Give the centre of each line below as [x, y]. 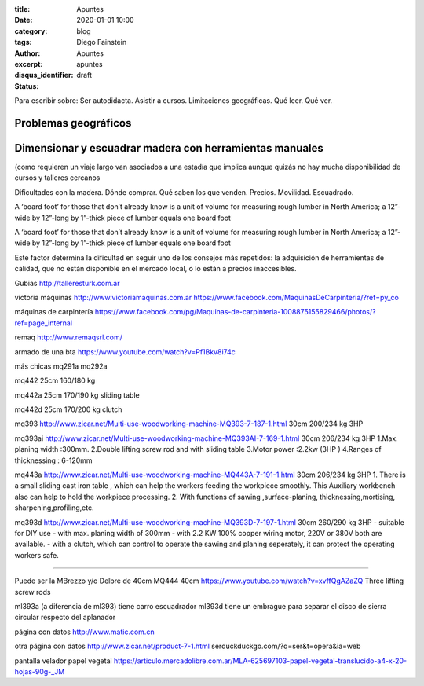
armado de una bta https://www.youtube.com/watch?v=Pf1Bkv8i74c [125, 352]
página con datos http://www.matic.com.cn [84, 632]
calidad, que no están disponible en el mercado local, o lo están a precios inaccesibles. [156, 269]
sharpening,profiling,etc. [54, 508]
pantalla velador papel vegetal [64, 661]
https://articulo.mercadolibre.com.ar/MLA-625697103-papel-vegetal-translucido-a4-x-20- [261, 661]
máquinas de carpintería [54, 312]
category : [31, 31]
